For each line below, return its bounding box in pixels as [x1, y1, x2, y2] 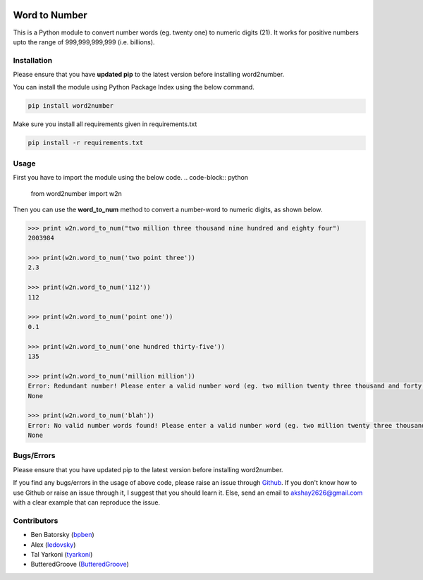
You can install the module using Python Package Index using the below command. [13, 83, 255, 92]
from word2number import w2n [30, 189, 123, 197]
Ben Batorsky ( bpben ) [30, 531, 94, 539]
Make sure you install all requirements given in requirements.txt [13, 120, 197, 128]
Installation [13, 55, 53, 65]
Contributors [13, 515, 59, 525]
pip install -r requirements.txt [27, 139, 144, 147]
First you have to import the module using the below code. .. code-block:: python [13, 173, 249, 182]
